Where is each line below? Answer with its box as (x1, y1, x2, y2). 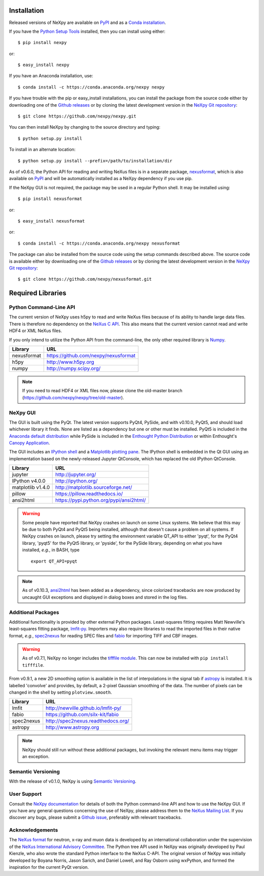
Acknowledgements (9, 827, 58, 833)
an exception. (22, 754, 50, 760)
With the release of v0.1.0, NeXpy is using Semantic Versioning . (9, 778, 136, 785)
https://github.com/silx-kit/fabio (45, 711, 119, 718)
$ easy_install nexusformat (18, 218, 85, 224)
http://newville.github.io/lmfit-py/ (45, 705, 122, 712)
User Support (9, 790, 42, 797)
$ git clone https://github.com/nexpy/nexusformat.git (18, 276, 152, 282)
